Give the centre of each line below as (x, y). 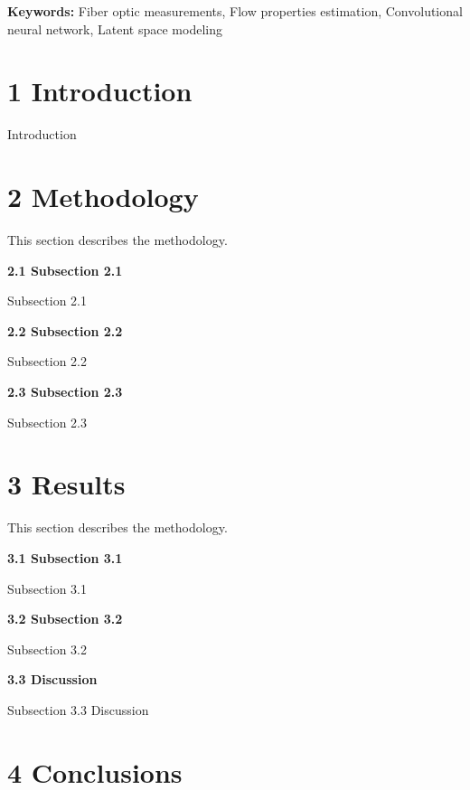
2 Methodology (103, 197)
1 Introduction (100, 91)
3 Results (66, 484)
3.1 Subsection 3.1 (65, 557)
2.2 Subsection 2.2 (65, 330)
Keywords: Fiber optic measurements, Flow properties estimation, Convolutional (235, 11)
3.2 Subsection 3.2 (65, 619)
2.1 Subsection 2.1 (65, 270)
